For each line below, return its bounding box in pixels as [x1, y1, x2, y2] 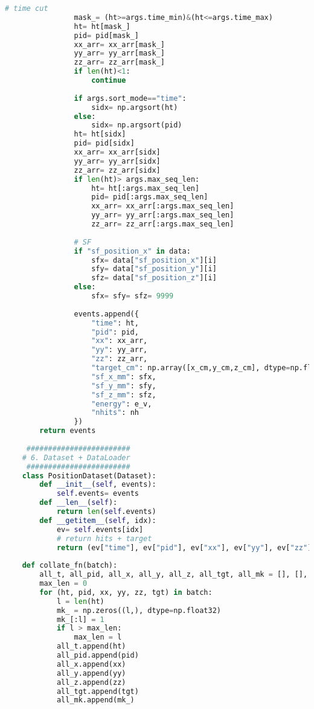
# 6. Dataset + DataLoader [22, 453, 130, 462]
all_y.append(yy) [56, 669, 126, 678]
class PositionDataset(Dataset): [22, 471, 156, 480]
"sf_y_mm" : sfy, [91, 381, 156, 390]
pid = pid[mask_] [74, 31, 139, 40]
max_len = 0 [39, 579, 88, 588]
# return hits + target [56, 534, 152, 543]
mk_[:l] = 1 [56, 615, 104, 624]
